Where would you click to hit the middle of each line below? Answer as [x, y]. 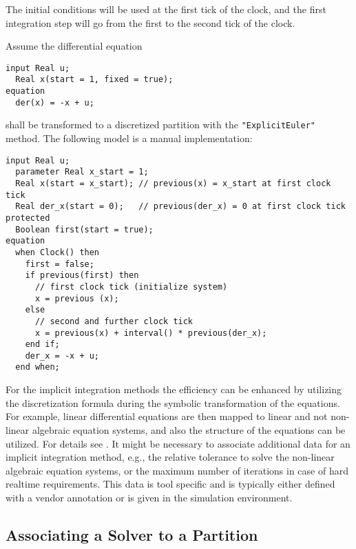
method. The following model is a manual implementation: [129, 138]
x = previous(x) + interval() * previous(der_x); [151, 333]
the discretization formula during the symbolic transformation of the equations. [173, 402]
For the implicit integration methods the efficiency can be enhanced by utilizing [174, 389]
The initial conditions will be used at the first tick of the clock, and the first [166, 9]
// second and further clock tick [114, 321]
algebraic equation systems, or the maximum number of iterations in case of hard [177, 470]
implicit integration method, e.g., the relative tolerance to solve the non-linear [170, 457]
